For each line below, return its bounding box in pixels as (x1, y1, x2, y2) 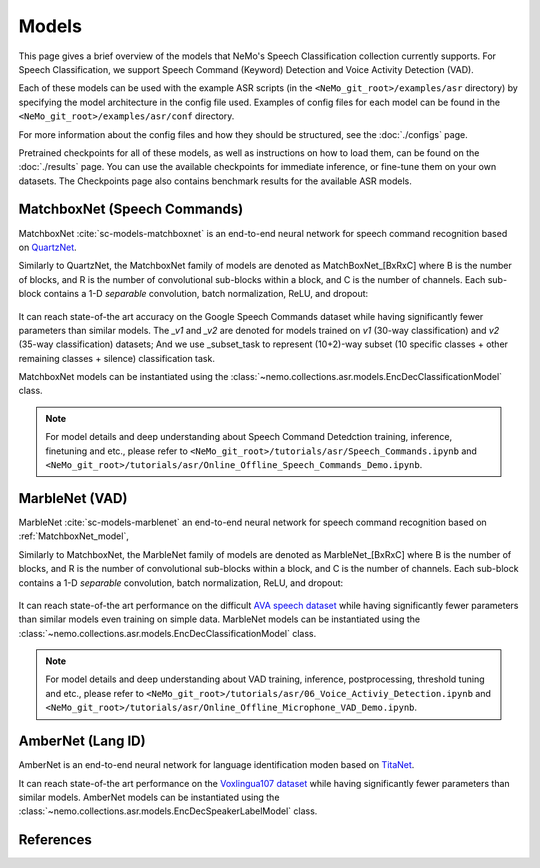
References (18, 831, 92, 849)
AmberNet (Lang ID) (18, 733, 146, 750)
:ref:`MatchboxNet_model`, (18, 530, 129, 542)
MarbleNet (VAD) (18, 490, 128, 507)
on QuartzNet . (18, 241, 77, 253)
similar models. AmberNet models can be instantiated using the (18, 791, 280, 803)
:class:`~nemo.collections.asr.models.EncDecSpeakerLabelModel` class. (18, 805, 318, 817)
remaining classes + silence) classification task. (18, 352, 215, 364)
